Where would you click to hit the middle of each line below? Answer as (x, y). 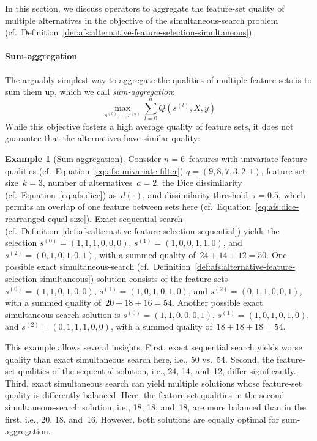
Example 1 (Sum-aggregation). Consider (83, 159)
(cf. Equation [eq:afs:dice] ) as (61, 194)
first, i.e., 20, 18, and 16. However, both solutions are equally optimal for (142, 419)
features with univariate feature (248, 159)
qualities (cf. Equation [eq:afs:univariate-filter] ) (94, 170)
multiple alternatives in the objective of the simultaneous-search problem (142, 20)
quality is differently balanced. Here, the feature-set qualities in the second (145, 395)
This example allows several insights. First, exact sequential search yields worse (154, 346)
